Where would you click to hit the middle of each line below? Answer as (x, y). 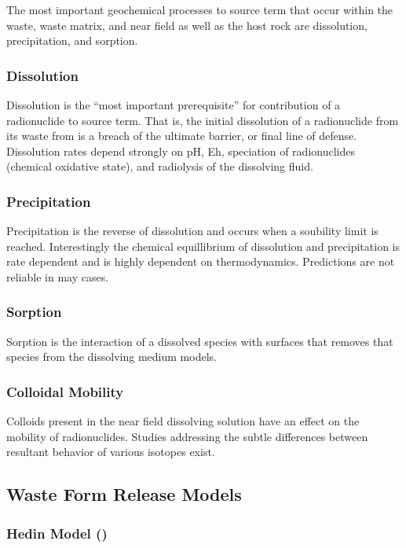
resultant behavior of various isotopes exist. (111, 452)
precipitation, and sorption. (72, 40)
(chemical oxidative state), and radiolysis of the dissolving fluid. (160, 166)
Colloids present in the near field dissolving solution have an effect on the (183, 421)
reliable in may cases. (58, 276)
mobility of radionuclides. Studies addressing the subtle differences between (187, 436)
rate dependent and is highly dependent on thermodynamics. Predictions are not (201, 261)
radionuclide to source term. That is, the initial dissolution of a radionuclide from (203, 120)
